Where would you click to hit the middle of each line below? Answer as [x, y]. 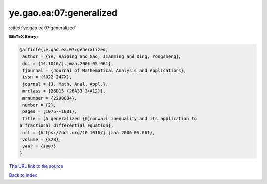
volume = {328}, [42, 139]
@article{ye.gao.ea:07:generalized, [64, 50]
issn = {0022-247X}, [47, 77]
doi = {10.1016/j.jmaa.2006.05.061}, [68, 63]
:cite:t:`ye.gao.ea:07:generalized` [43, 28]
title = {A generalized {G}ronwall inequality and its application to [110, 119]
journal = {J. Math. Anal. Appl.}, [66, 84]
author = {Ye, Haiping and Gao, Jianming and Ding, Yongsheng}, [102, 56]
